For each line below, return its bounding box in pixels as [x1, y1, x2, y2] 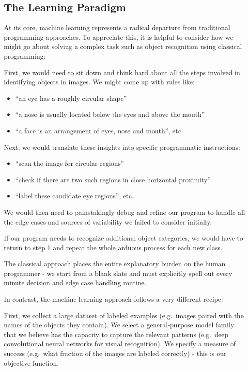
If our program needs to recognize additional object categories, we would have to [4, 233, 243, 243]
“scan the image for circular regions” [15, 158, 124, 168]
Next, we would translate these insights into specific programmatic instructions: [4, 142, 240, 152]
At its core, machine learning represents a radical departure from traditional [4, 22, 230, 32]
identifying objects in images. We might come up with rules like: [4, 77, 195, 87]
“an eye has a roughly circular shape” [15, 93, 127, 103]
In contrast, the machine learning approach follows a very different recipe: [4, 294, 223, 304]
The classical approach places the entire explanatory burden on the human [4, 258, 226, 269]
